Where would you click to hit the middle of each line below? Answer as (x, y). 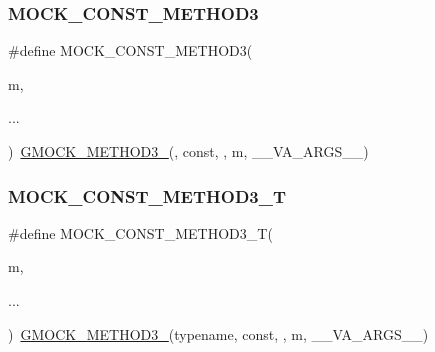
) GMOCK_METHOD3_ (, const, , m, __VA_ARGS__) (188, 151)
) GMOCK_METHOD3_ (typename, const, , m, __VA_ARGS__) (218, 333)
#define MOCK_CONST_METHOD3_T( (140, 232)
